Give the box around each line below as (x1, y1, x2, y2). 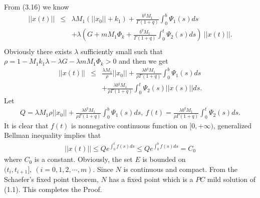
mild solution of (207, 174, 256, 184)
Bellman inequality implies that (4, 130, 101, 140)
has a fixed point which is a (109, 174, 193, 184)
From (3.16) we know (4, 2, 69, 12)
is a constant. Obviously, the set (34, 154, 133, 164)
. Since (93, 163, 113, 174)
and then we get (119, 56, 168, 66)
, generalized (213, 120, 252, 130)
